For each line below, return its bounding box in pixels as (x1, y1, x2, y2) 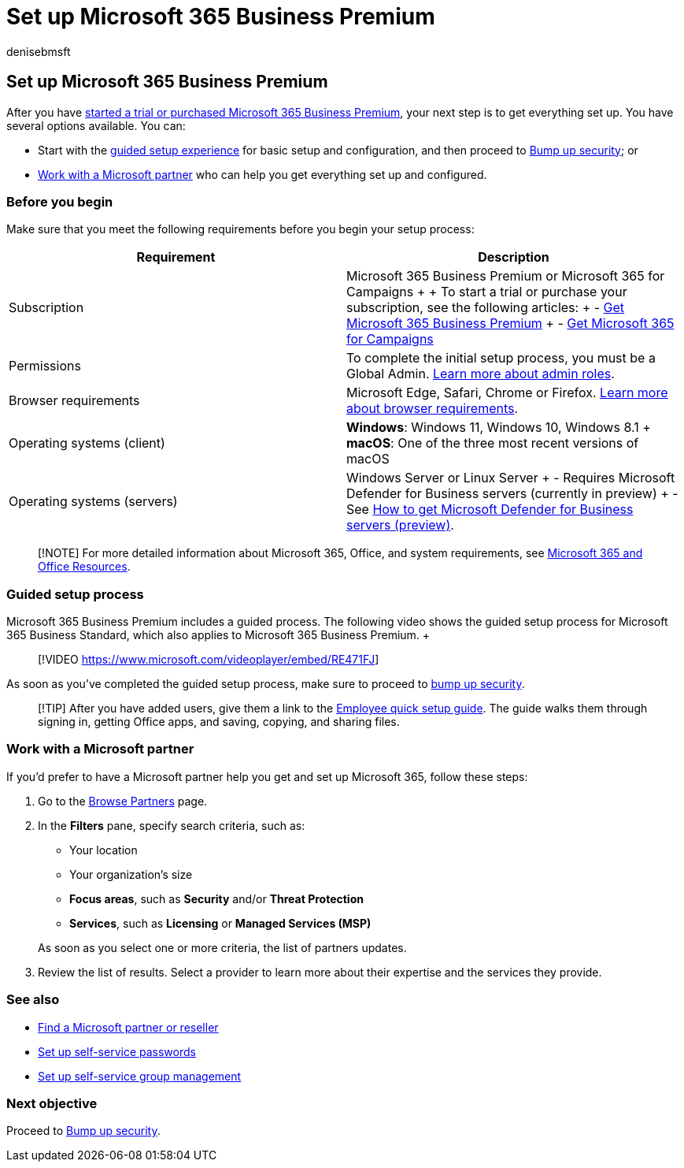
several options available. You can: (6, 118, 186, 132)
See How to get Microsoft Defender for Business (346, 501, 634, 518)
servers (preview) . (346, 517, 454, 534)
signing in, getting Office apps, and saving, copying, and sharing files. (38, 715, 400, 729)
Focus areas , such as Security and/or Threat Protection (69, 891, 364, 906)
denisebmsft (6, 44, 71, 58)
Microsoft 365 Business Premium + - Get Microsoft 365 (346, 315, 675, 332)
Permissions (9, 358, 81, 374)
